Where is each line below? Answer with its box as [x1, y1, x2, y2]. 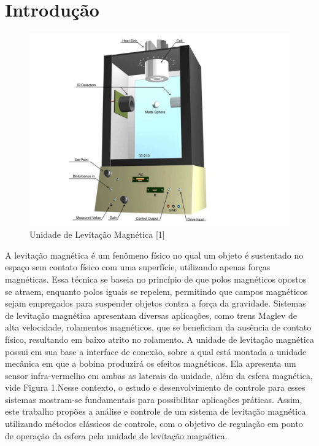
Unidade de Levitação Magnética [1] [29, 228, 165, 241]
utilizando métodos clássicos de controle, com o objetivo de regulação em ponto [5, 417, 303, 430]
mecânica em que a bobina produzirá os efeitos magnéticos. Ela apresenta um [5, 357, 296, 370]
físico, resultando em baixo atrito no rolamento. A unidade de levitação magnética [5, 332, 314, 345]
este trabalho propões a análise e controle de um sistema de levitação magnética [5, 405, 306, 418]
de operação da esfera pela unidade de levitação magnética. [5, 429, 228, 442]
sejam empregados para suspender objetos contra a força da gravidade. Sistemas [5, 297, 306, 310]
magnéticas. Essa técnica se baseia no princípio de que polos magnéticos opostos [5, 272, 307, 285]
